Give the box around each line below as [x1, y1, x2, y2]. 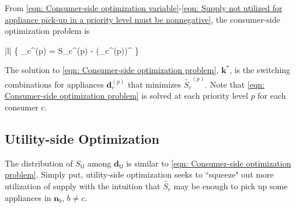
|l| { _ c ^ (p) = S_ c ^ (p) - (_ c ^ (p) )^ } [5, 44, 139, 56]
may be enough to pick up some [173, 180, 288, 192]
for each [257, 89, 286, 102]
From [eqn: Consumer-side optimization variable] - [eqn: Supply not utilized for [5, 2, 283, 13]
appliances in [5, 191, 51, 203]
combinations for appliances [5, 78, 104, 90]
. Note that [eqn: [205, 78, 265, 90]
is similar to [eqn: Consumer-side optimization [126, 157, 291, 169]
